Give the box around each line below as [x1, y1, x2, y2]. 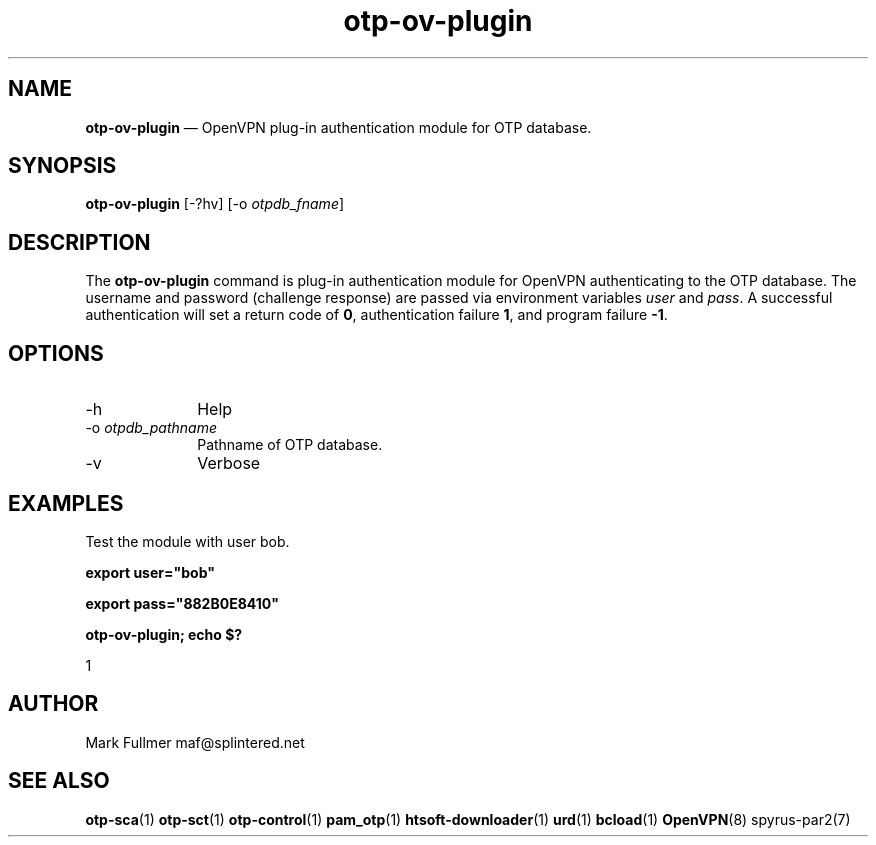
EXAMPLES [8, 490, 124, 516]
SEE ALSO [8, 768, 110, 794]
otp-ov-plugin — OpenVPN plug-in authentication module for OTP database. [85, 118, 592, 136]
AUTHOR [8, 691, 99, 717]
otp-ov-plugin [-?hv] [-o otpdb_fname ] [85, 195, 345, 213]
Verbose [197, 453, 261, 474]
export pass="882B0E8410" [85, 594, 279, 612]
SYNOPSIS [8, 153, 117, 179]
